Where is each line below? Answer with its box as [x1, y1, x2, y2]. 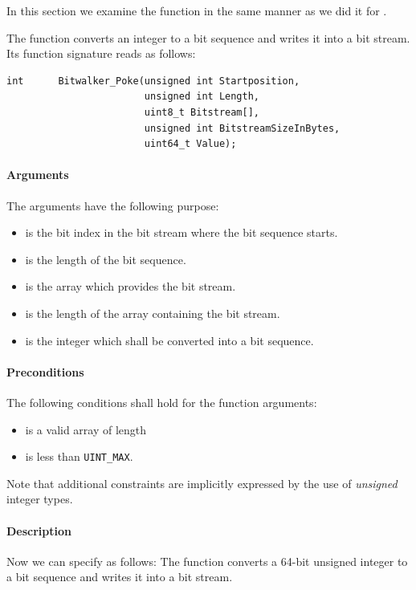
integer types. [6, 490, 73, 507]
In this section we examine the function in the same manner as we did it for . [6, 2, 387, 18]
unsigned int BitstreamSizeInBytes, [144, 122, 341, 134]
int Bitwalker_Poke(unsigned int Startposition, [6, 75, 300, 87]
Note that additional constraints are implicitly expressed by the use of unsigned [6, 474, 398, 491]
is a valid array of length [25, 421, 147, 437]
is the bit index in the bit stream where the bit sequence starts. [25, 224, 338, 241]
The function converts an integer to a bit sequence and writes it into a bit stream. [6, 29, 410, 46]
